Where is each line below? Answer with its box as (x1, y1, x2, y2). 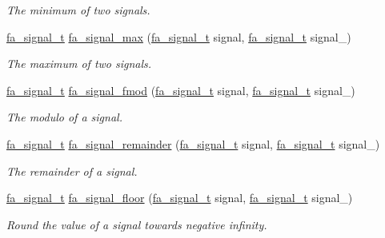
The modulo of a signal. (6, 109, 122, 125)
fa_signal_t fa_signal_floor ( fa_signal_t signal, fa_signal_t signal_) (6, 189, 353, 206)
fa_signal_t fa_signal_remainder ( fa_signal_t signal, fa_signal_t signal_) (6, 135, 380, 152)
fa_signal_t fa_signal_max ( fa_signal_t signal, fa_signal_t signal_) (6, 28, 351, 45)
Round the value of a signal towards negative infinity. (6, 216, 267, 232)
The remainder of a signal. (6, 162, 138, 179)
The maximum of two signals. (6, 55, 152, 72)
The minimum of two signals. (6, 2, 150, 18)
